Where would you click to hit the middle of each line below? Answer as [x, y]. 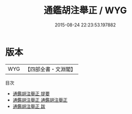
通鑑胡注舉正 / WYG [85, 10]
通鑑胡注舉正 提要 [31, 93]
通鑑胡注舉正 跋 [29, 106]
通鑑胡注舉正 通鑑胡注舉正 [40, 100]
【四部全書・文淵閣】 [51, 69]
